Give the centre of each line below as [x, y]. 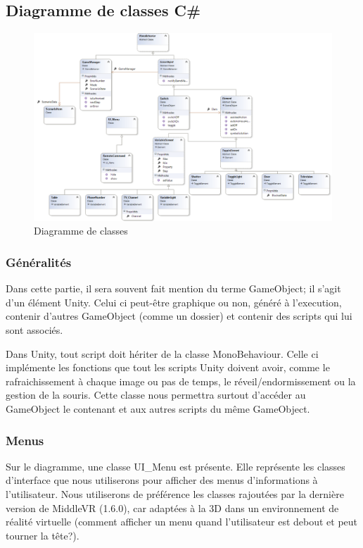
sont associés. [34, 330]
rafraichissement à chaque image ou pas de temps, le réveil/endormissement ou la [181, 381]
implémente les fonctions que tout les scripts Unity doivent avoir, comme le [168, 367]
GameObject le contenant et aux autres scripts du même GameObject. [158, 409]
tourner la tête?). [43, 535]
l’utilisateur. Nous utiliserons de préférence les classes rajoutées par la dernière [175, 494]
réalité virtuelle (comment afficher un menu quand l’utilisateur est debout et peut [182, 522]
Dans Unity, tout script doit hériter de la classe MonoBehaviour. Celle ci [162, 353]
